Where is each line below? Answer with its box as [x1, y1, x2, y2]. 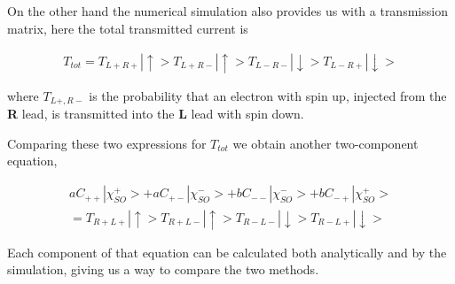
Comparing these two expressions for [7, 134, 207, 152]
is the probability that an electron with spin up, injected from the [89, 86, 447, 104]
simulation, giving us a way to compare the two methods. [7, 260, 319, 279]
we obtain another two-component [232, 134, 419, 152]
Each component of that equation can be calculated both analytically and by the [7, 242, 447, 261]
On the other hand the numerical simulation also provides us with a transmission [7, 2, 448, 19]
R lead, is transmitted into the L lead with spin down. [7, 104, 304, 123]
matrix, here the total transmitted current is [7, 19, 248, 37]
